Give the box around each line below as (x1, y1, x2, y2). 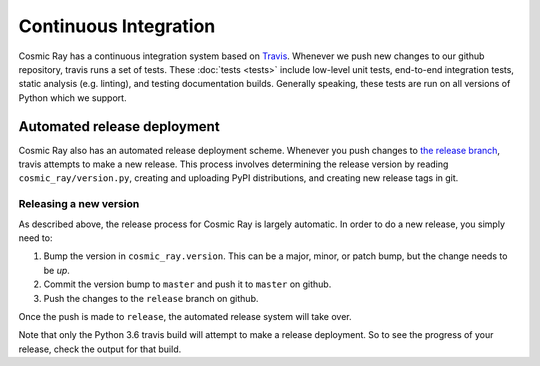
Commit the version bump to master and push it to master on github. (43, 278, 332, 290)
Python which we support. (18, 91, 127, 104)
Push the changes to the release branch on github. (43, 292, 259, 304)
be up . (43, 264, 70, 276)
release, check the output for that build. (18, 343, 182, 355)
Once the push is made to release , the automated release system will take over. (18, 310, 352, 322)
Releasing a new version (18, 197, 140, 211)
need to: (18, 231, 53, 244)
